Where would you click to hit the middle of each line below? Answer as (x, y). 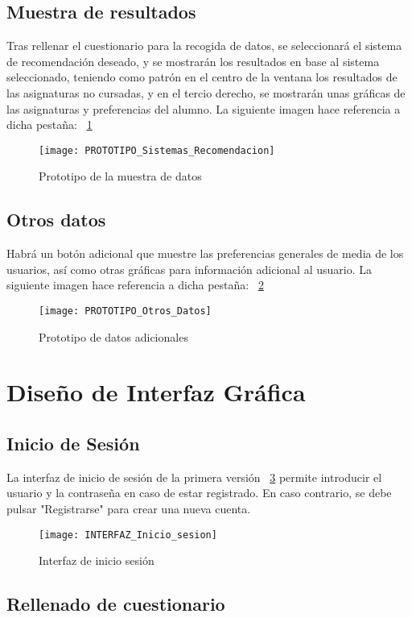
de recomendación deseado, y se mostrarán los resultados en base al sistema (193, 61)
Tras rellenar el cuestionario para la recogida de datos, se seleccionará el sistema (204, 46)
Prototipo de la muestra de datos (120, 176)
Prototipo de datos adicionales (113, 336)
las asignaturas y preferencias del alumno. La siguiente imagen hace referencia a (204, 108)
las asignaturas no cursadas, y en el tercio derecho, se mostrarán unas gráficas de (206, 92)
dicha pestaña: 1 (49, 124)
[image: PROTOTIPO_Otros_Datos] (125, 311)
